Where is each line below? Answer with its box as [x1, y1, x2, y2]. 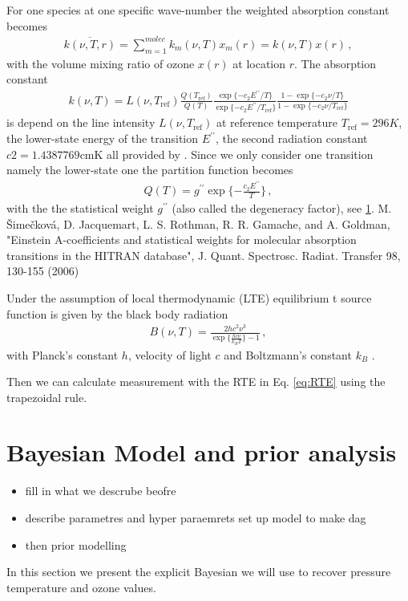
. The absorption [294, 55, 377, 71]
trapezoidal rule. [6, 388, 87, 405]
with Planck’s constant [6, 346, 119, 363]
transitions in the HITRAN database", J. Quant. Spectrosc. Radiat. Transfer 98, [6, 246, 401, 263]
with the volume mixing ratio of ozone [6, 55, 195, 71]
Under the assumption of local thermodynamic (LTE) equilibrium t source [6, 289, 372, 306]
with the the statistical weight [6, 200, 154, 216]
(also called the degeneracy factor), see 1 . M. [172, 200, 392, 216]
